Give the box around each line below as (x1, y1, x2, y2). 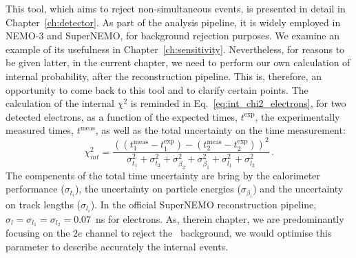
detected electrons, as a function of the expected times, (6, 109, 238, 123)
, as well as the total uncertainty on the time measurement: (95, 123, 346, 137)
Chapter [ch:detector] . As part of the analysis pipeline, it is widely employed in (6, 14, 341, 29)
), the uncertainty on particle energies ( (74, 181, 241, 196)
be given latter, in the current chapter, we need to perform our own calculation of (6, 55, 350, 70)
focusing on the (6, 226, 70, 240)
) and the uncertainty (253, 181, 344, 196)
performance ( (6, 181, 65, 196)
